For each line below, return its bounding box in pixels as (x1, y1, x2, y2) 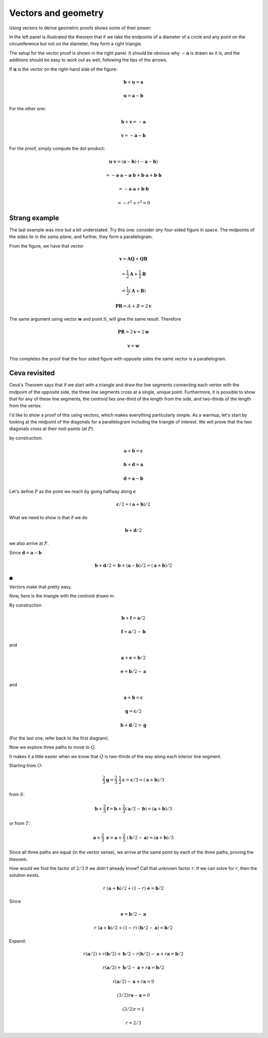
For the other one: (9, 106, 46, 112)
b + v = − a (121, 119, 146, 124)
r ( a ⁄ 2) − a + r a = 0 (112, 978, 154, 984)
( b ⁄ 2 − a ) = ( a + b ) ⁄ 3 (127, 835, 174, 840)
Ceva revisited (9, 369, 55, 377)
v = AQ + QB (119, 256, 147, 261)
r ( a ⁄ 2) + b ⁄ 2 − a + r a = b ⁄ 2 (102, 965, 165, 970)
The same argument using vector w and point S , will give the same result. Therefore (9, 316, 181, 322)
